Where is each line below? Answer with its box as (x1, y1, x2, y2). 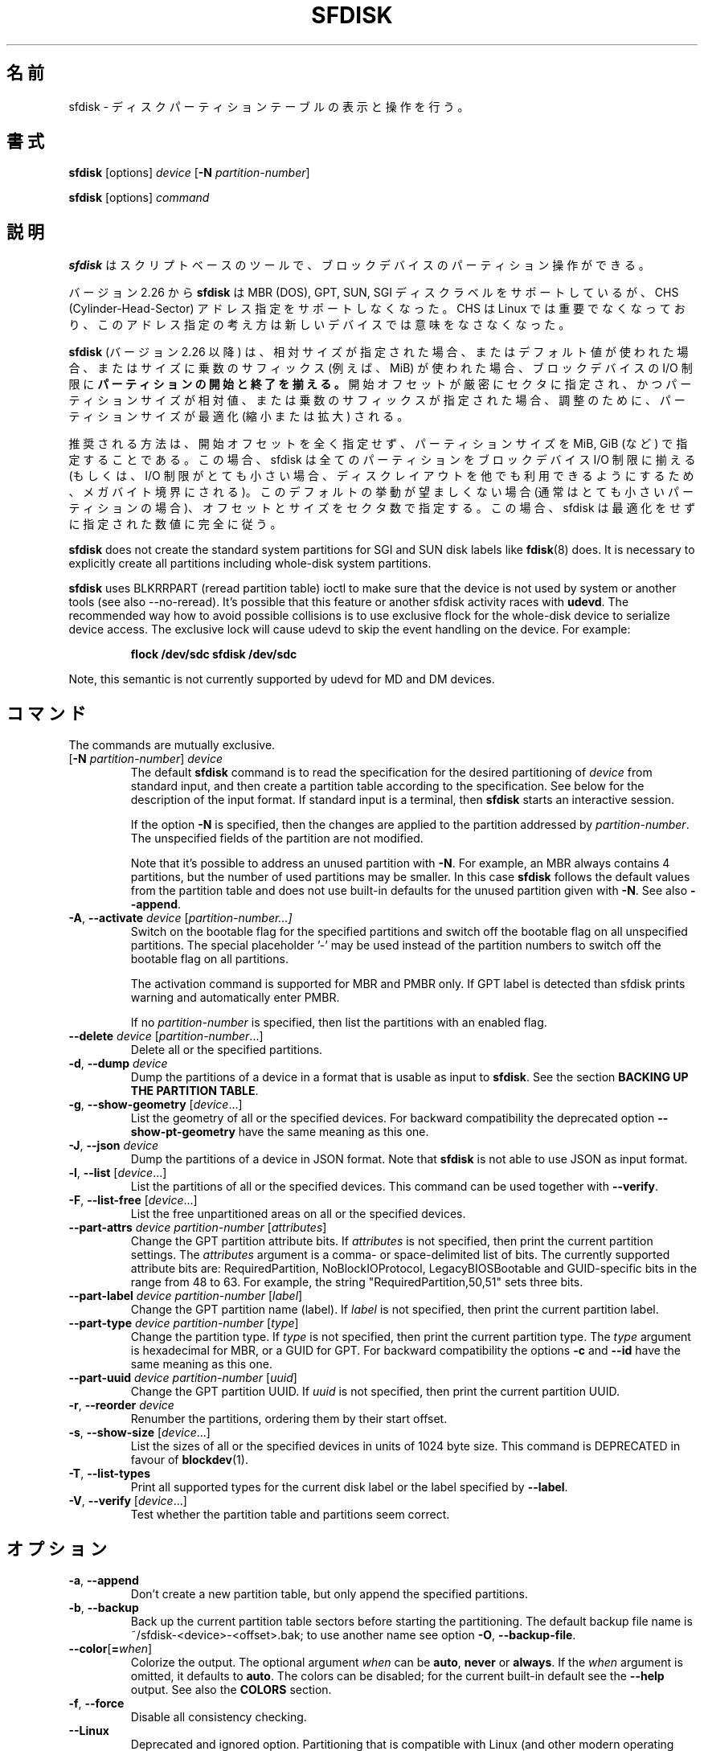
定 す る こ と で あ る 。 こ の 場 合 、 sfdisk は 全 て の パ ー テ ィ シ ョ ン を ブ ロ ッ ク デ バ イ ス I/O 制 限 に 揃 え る (68, 453, 696, 467)
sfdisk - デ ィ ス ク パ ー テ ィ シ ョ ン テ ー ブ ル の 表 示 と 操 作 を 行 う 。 (68, 99, 469, 113)
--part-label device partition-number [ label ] (68, 1289, 303, 1303)
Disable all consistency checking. (130, 1709, 307, 1724)
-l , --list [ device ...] (68, 1166, 167, 1180)
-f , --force (68, 1696, 125, 1710)
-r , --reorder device (68, 1398, 174, 1413)
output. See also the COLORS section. (130, 1682, 332, 1696)
